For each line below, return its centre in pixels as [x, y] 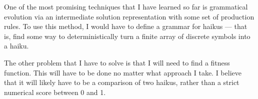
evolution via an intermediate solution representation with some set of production [129, 16]
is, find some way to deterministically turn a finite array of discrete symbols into [127, 36]
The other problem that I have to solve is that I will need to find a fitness [117, 62]
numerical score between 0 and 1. [55, 92]
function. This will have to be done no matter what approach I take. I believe [123, 72]
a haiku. [16, 46]
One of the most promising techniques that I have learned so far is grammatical [126, 6]
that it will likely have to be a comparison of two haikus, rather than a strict [122, 82]
